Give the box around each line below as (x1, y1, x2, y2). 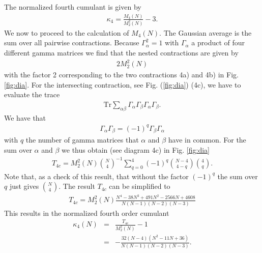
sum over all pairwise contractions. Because (4, 37, 139, 48)
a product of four (191, 37, 245, 48)
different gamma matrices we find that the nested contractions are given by (4, 47, 239, 58)
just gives (9, 181, 39, 191)
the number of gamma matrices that (25, 134, 139, 145)
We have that (4, 112, 46, 123)
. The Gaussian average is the (159, 27, 252, 38)
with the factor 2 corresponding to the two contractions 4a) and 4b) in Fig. (4, 69, 239, 80)
